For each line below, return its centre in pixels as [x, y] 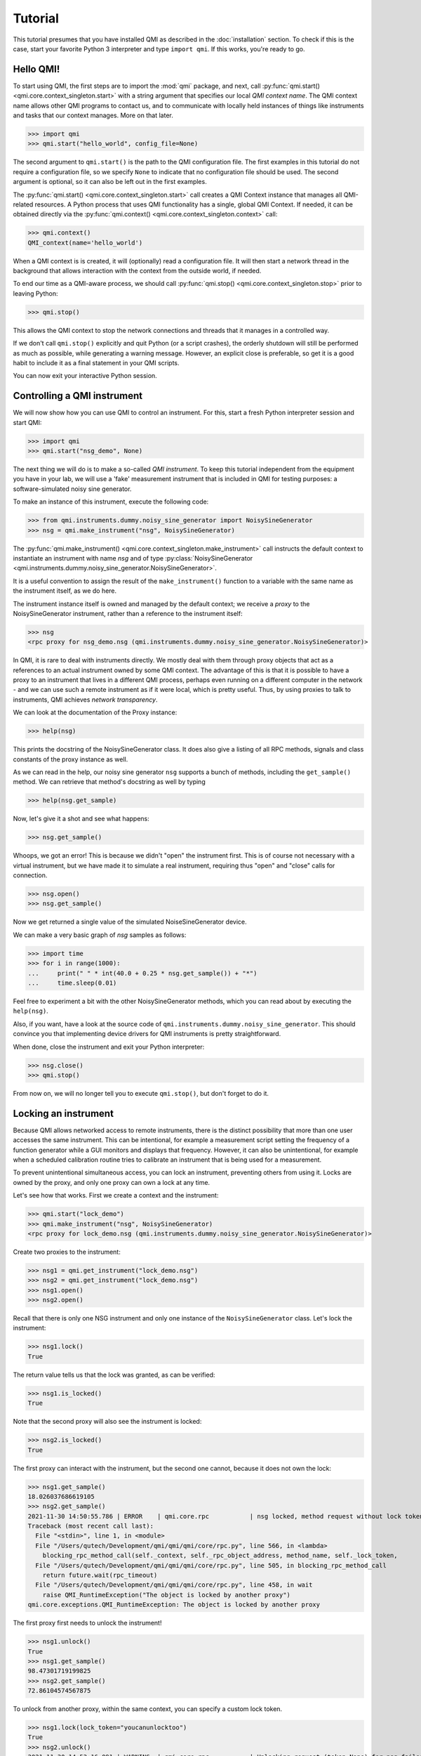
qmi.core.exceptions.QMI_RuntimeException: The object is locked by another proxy [174, 1605]
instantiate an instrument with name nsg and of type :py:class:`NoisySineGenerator [133, 558]
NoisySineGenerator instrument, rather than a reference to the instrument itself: [128, 613]
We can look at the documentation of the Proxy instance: [95, 712]
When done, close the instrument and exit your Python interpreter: [109, 1047]
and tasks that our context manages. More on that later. [93, 115]
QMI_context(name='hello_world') [85, 243]
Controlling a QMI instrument [78, 396]
